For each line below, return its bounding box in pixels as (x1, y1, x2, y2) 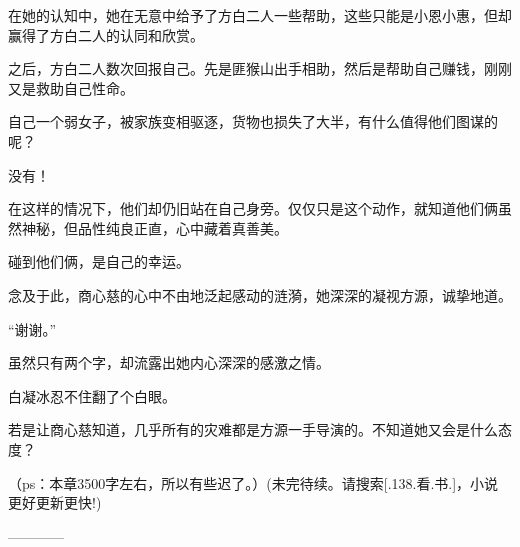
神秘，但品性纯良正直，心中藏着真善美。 (21, 217, 288, 238)
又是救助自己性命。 (8, 77, 134, 98)
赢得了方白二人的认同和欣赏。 (8, 24, 204, 45)
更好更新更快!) (8, 492, 102, 513)
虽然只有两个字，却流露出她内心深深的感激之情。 (8, 352, 330, 373)
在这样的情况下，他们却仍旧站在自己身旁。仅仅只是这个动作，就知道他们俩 (8, 198, 498, 219)
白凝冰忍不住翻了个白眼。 (8, 385, 176, 406)
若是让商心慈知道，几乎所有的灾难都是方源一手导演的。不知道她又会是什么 (8, 419, 498, 440)
